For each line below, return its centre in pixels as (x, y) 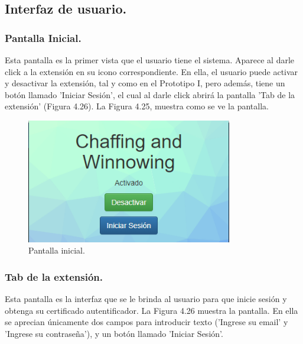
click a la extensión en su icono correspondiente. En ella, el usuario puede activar (151, 71)
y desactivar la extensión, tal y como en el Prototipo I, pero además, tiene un (145, 83)
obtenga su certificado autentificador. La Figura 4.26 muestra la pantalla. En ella (151, 310)
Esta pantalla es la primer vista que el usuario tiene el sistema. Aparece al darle (150, 60)
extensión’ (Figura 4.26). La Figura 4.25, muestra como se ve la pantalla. (137, 106)
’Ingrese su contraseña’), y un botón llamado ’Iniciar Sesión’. (114, 333)
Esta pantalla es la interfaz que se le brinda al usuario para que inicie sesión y (146, 299)
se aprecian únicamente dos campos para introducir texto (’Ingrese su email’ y (146, 322)
